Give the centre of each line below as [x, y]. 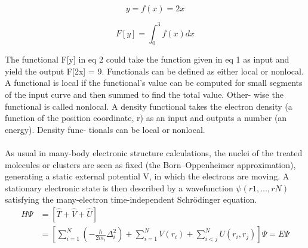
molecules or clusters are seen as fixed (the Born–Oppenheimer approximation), [150, 164]
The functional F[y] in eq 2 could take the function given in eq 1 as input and [147, 59]
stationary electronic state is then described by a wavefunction [119, 187]
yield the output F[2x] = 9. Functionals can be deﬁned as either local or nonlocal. [154, 71]
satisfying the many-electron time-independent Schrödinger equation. [131, 199]
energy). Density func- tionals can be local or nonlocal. [105, 129]
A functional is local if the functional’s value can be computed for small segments [154, 83]
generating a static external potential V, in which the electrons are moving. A [147, 176]
